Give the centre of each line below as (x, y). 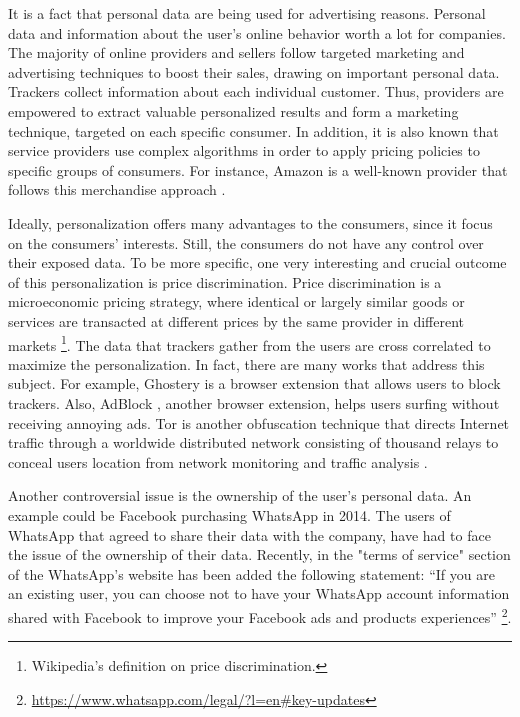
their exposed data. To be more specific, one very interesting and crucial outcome (257, 262)
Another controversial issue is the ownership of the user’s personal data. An (240, 495)
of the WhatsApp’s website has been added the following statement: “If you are (251, 573)
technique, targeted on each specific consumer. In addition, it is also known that (253, 130)
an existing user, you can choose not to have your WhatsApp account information (259, 593)
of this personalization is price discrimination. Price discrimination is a (225, 281)
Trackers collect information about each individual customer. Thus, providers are (256, 91)
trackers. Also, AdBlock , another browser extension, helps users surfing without (254, 402)
